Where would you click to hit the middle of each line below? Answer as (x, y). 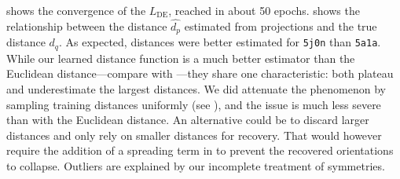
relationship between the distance (87, 26)
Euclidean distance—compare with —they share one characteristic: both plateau (200, 73)
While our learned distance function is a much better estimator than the (181, 58)
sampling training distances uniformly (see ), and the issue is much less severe (194, 104)
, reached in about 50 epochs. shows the (264, 10)
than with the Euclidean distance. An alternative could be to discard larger (188, 120)
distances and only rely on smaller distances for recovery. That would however (194, 135)
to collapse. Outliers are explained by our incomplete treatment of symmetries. (196, 165)
